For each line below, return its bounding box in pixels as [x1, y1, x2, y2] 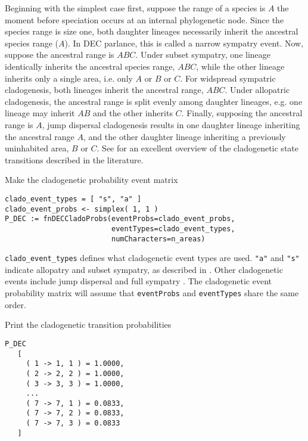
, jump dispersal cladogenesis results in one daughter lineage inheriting [42, 118, 300, 131]
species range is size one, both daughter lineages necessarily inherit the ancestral [5, 25, 298, 38]
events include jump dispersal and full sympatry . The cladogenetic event [5, 275, 272, 287]
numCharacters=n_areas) [111, 234, 206, 243]
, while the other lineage [196, 60, 285, 72]
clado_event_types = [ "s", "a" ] [5, 194, 142, 203]
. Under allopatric [225, 83, 290, 96]
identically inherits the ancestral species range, [5, 60, 175, 72]
